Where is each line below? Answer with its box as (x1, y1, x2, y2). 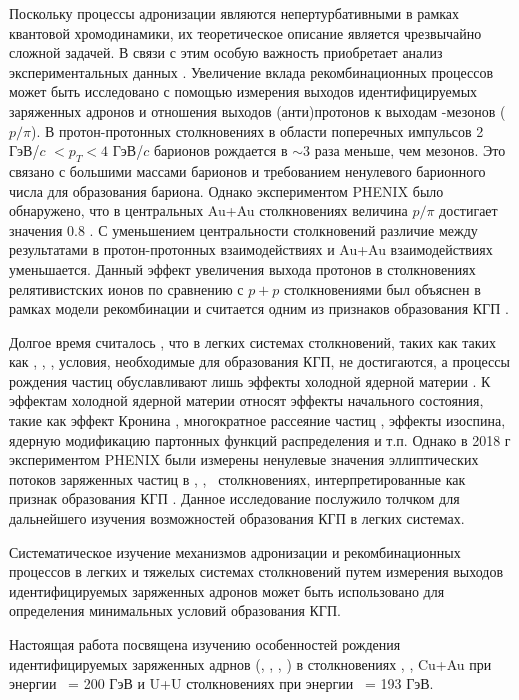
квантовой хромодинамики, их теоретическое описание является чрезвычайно (9, 22, 482, 43)
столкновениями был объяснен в (284, 278, 481, 299)
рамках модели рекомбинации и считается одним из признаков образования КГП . (9, 298, 509, 319)
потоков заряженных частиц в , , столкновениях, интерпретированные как (9, 468, 466, 489)
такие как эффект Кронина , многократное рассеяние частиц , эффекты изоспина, (9, 410, 506, 431)
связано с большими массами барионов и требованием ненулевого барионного (9, 160, 486, 181)
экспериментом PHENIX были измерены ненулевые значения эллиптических (9, 449, 479, 470)
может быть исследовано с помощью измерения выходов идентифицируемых (9, 81, 478, 102)
